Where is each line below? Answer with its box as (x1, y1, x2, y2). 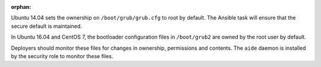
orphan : (11, 4, 32, 10)
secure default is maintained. (11, 23, 83, 30)
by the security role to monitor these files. (11, 52, 114, 59)
